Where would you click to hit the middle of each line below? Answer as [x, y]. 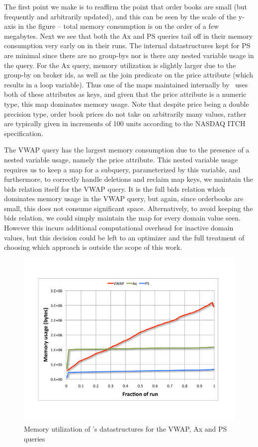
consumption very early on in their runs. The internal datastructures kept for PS [127, 45]
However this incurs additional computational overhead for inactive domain [119, 228]
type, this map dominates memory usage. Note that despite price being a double [127, 104]
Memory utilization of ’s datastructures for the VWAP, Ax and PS [126, 428]
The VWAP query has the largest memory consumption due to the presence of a [127, 150]
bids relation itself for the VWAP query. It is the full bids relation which [115, 188]
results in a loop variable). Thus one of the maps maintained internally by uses [126, 84]
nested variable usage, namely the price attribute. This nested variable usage [121, 159]
